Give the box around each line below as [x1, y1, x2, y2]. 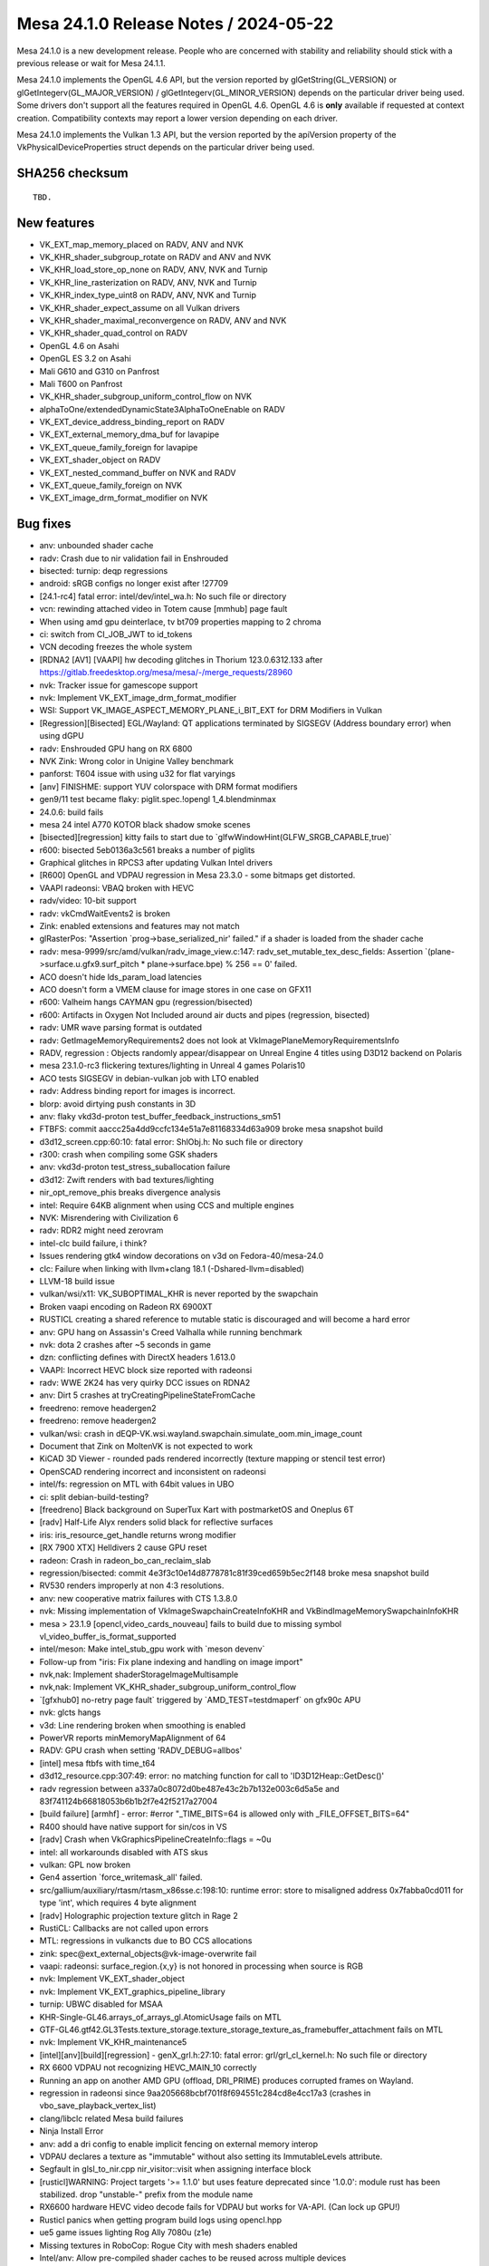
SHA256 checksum [16, 166, 129, 181]
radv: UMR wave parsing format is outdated [39, 1022, 203, 1033]
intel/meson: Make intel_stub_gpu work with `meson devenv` [39, 1643, 265, 1654]
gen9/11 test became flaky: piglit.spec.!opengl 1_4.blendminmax [39, 794, 276, 805]
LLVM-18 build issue [39, 1275, 115, 1286]
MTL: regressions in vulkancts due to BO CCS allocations [39, 1935, 253, 1946]
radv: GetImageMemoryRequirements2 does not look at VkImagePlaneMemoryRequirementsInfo [39, 1034, 400, 1046]
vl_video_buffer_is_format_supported [39, 1631, 177, 1641]
